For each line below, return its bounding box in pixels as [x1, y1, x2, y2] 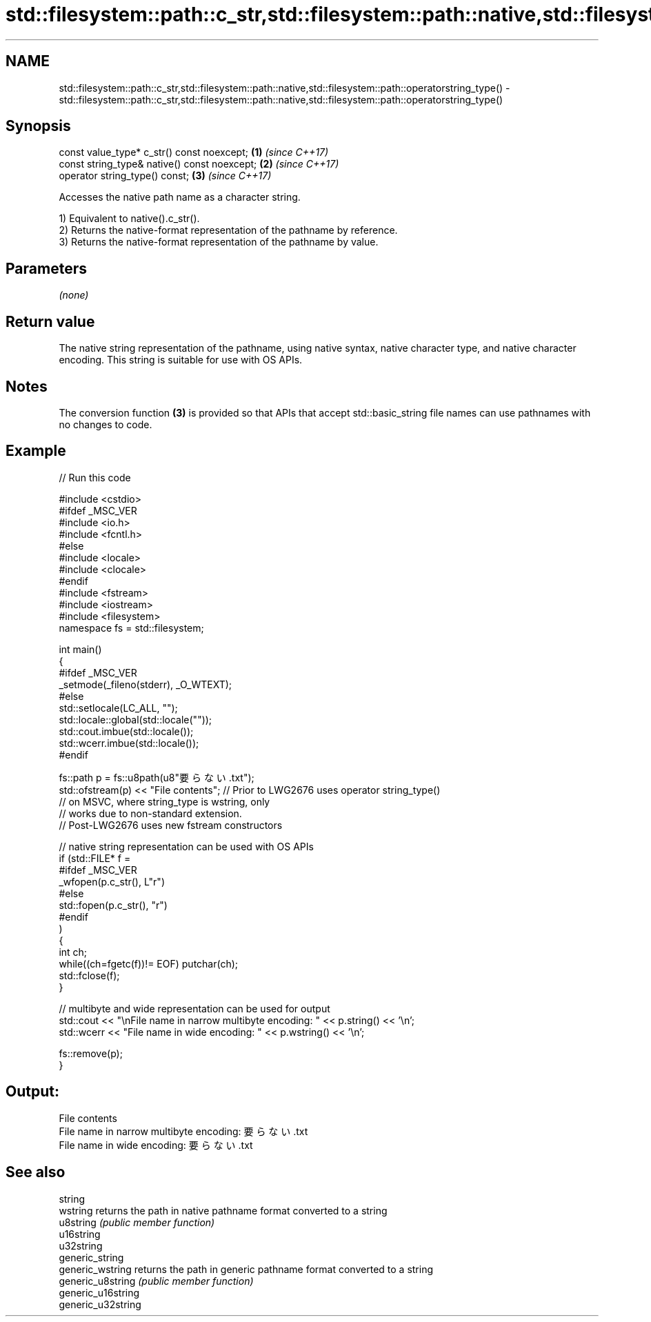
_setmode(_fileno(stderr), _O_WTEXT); [59, 678, 232, 690]
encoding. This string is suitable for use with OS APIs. [59, 354, 303, 366]
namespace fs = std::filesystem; [59, 621, 204, 634]
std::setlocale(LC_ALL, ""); [59, 701, 178, 714]
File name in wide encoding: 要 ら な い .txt [59, 1139, 253, 1151]
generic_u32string [59, 1298, 141, 1310]
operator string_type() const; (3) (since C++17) [59, 170, 272, 182]
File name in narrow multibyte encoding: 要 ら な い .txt [59, 1125, 308, 1137]
